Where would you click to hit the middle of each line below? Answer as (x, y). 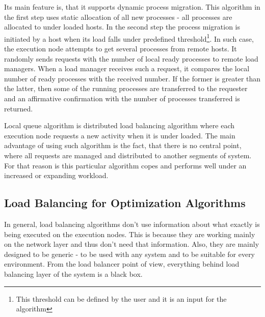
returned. (19, 108)
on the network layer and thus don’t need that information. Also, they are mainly (132, 244)
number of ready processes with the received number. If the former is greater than (132, 78)
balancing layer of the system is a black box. (73, 273)
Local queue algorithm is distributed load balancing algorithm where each (120, 125)
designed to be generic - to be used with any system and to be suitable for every (130, 254)
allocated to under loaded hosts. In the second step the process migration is (122, 27)
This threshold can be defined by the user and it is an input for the (121, 298)
